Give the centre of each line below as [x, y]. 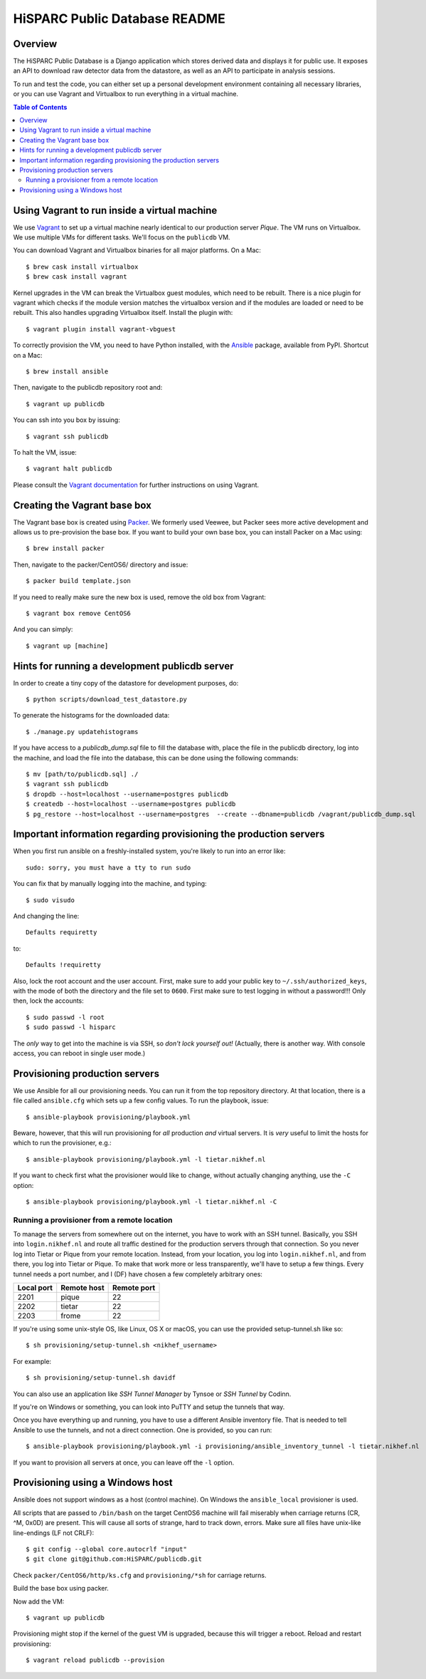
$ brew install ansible [67, 371]
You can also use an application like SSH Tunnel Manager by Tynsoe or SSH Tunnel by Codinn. [152, 1394]
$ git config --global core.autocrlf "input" [107, 1549]
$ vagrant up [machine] [67, 646]
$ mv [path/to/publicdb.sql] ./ [82, 774]
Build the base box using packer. [61, 1588]
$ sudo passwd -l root [65, 1017]
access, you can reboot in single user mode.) [79, 1053]
